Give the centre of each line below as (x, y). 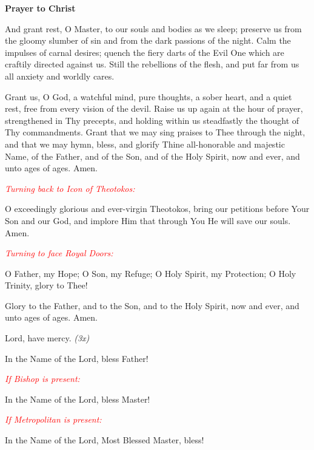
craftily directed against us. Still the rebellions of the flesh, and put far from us (152, 64)
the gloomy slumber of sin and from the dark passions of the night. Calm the (148, 40)
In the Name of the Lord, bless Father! (77, 358)
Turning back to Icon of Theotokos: (70, 188)
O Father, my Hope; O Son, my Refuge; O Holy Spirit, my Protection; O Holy (151, 273)
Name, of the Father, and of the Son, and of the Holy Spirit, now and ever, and (152, 156)
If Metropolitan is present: (53, 419)
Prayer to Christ (40, 8)
